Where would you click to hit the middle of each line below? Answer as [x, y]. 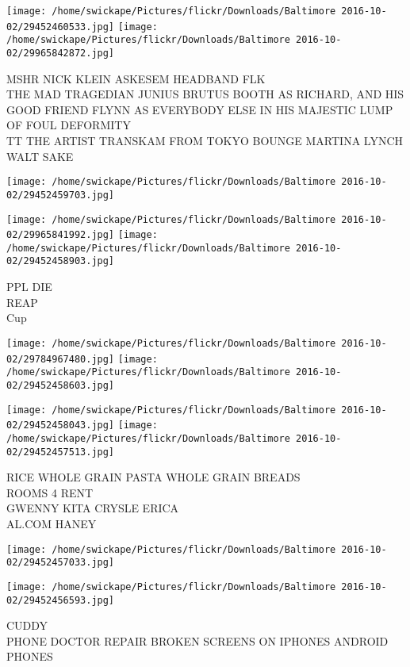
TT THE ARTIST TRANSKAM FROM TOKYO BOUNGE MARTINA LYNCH [205, 140]
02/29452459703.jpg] [61, 195]
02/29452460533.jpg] [61, 27]
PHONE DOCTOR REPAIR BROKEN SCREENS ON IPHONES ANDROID [197, 640]
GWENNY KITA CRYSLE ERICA [93, 508]
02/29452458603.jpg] [61, 385]
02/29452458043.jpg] [61, 425]
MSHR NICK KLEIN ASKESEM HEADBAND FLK [136, 78]
